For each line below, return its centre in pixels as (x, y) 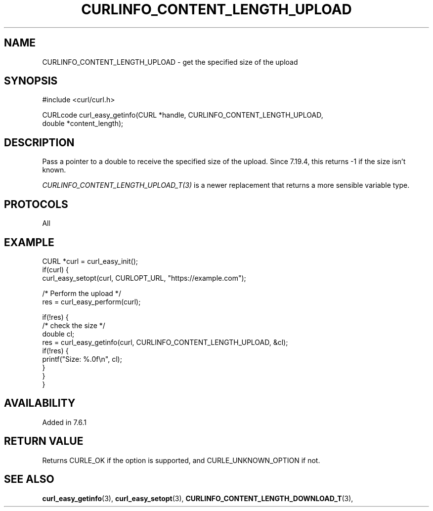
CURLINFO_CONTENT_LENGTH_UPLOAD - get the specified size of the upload (170, 62)
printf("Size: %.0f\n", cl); (82, 359)
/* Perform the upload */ (82, 293)
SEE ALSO (29, 479)
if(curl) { (56, 269)
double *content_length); (83, 124)
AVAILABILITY (40, 403)
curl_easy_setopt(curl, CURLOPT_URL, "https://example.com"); (144, 278)
